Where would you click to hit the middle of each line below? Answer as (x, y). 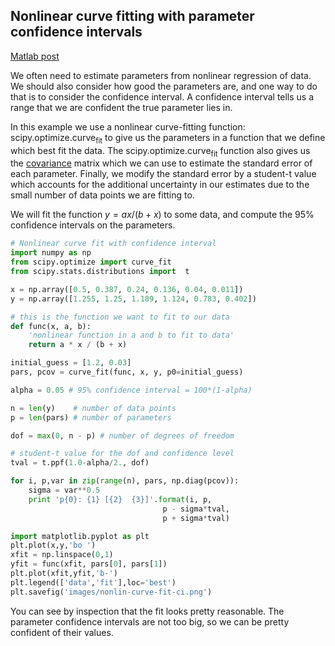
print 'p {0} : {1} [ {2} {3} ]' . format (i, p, (120, 499)
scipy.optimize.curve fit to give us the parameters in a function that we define (168, 138)
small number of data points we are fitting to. (102, 195)
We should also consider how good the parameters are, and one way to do (164, 86)
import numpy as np (51, 253)
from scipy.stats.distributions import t (100, 272)
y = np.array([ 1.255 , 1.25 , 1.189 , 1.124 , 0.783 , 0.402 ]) (133, 299)
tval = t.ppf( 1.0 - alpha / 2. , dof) (80, 463)
